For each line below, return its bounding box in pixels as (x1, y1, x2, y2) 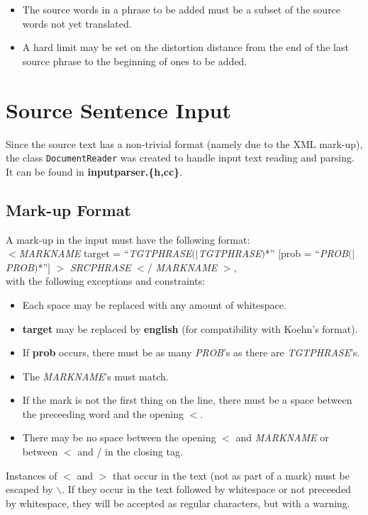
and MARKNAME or (235, 430, 329, 445)
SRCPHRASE (69, 259, 131, 274)
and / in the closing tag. (77, 444, 183, 459)
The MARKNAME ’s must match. (22, 368, 169, 383)
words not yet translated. (22, 16, 132, 30)
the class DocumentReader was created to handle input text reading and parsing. (6, 150, 355, 165)
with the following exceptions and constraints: (6, 273, 206, 288)
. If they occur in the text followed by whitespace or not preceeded (62, 482, 351, 497)
